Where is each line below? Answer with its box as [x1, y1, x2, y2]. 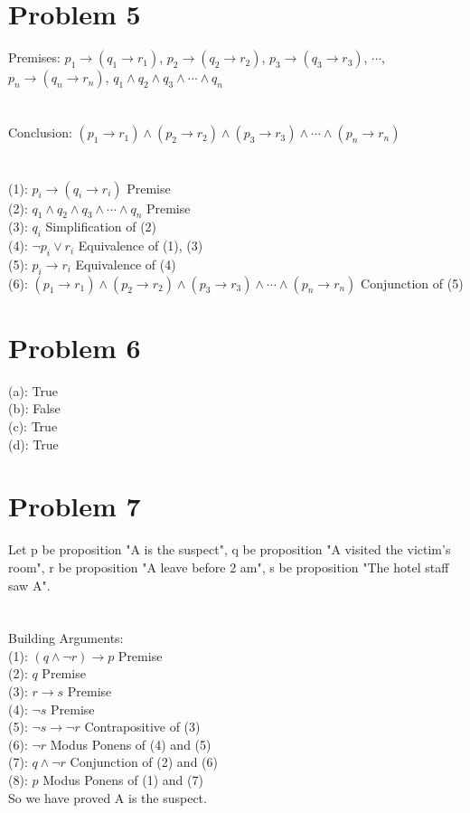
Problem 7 [8, 487, 141, 525]
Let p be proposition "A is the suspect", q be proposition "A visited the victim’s [8, 540, 451, 559]
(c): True [8, 417, 58, 435]
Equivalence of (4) [75, 254, 176, 273]
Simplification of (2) [45, 217, 157, 236]
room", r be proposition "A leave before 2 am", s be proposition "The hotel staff [8, 557, 449, 576]
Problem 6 [8, 328, 141, 365]
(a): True [8, 381, 58, 400]
